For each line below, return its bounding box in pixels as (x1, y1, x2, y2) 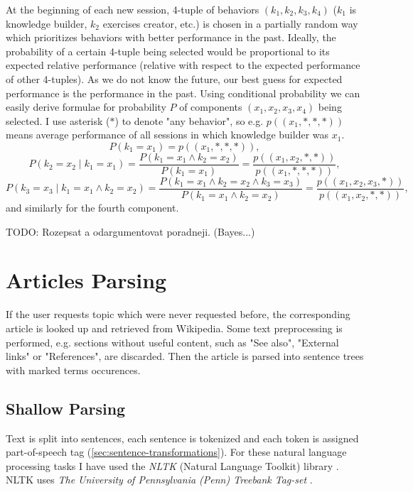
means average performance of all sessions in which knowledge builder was (6, 127, 329, 142)
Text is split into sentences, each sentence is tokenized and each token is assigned (6, 430, 359, 445)
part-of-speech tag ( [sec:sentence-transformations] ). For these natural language (6, 444, 347, 459)
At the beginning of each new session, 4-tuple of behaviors (6, 2, 259, 16)
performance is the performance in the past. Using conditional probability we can (6, 85, 360, 100)
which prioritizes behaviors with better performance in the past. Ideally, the (6, 30, 336, 45)
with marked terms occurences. (6, 362, 141, 377)
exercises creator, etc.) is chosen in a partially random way (102, 16, 358, 31)
